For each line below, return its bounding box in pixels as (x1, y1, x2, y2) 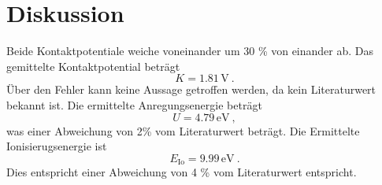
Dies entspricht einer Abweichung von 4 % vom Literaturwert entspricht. (6, 164, 357, 180)
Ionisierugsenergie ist (6, 138, 107, 154)
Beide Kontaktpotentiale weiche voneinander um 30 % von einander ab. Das (6, 43, 374, 59)
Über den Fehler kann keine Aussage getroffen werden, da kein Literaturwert (6, 81, 376, 98)
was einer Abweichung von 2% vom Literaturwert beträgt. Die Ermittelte (6, 122, 360, 139)
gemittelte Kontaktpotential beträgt (6, 57, 180, 74)
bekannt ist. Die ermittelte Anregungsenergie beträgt (6, 96, 262, 113)
